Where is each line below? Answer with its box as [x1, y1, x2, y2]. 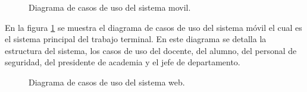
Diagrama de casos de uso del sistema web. [29, 75, 185, 88]
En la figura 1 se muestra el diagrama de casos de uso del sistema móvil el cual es [5, 21, 302, 33]
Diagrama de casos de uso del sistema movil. [29, 1, 191, 13]
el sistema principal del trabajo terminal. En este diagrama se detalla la [5, 33, 267, 45]
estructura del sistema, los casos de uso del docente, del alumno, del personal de [5, 44, 297, 56]
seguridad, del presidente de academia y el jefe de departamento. [5, 56, 240, 68]
